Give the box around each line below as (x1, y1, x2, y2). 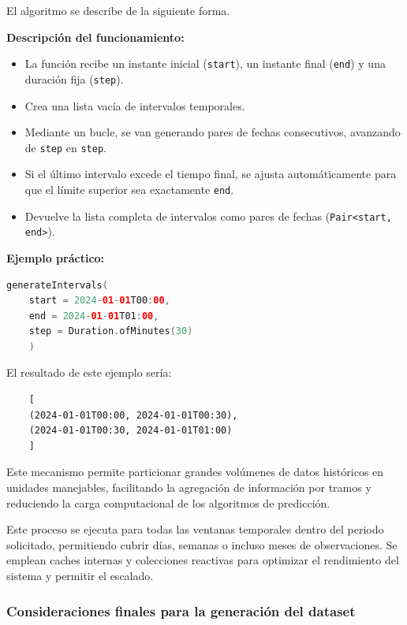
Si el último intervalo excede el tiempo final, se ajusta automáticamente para (24, 166, 397, 182)
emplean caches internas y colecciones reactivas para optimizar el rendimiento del (6, 552, 399, 568)
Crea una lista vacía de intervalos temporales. (24, 97, 245, 113)
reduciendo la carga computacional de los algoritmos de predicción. (6, 494, 330, 511)
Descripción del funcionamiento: (6, 28, 185, 45)
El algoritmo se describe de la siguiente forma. (6, 2, 230, 18)
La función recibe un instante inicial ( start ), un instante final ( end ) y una (24, 55, 386, 72)
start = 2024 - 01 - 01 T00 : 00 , (28, 295, 170, 307)
